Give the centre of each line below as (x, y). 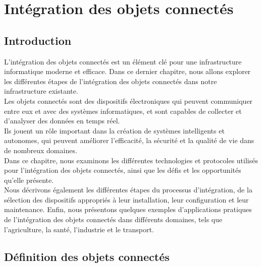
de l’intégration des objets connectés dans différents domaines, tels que (113, 219)
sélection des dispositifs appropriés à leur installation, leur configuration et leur (126, 199)
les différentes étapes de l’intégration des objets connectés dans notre (111, 81)
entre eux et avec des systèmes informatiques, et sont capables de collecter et (123, 111)
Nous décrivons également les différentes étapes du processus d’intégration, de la (128, 190)
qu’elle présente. (29, 180)
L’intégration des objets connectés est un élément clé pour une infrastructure (123, 61)
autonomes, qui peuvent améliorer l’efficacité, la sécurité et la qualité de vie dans (129, 140)
